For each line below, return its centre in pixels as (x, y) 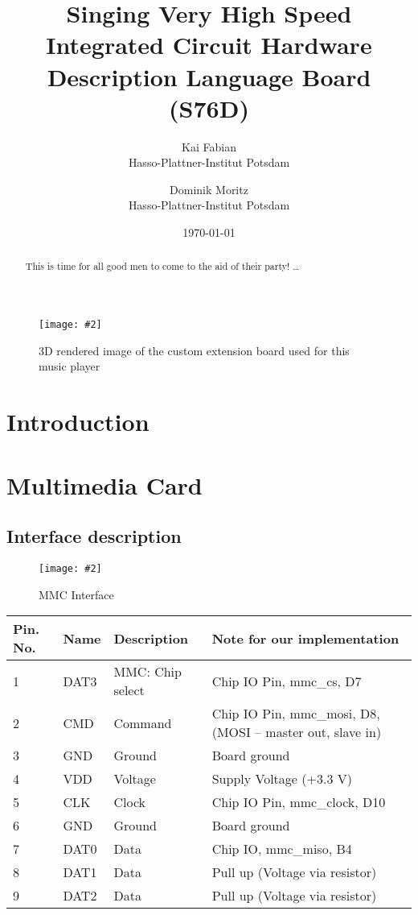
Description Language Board (209, 76)
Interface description (94, 536)
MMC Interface (76, 594)
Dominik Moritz (209, 189)
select (129, 690)
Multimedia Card (104, 484)
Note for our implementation (305, 638)
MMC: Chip (148, 672)
